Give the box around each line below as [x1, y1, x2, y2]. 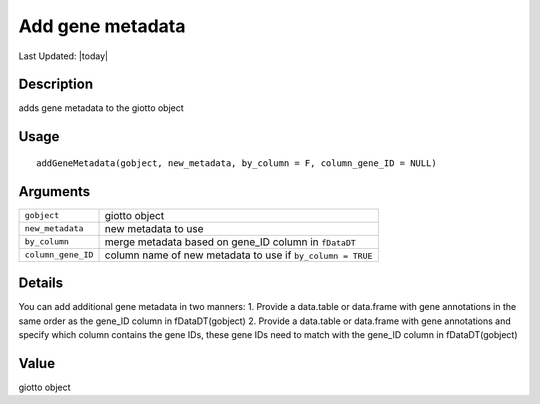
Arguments [18, 183, 91, 200]
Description [18, 76, 94, 93]
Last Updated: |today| [18, 50, 109, 62]
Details [18, 275, 64, 292]
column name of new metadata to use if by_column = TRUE [104, 248, 373, 262]
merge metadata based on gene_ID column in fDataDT [104, 235, 357, 249]
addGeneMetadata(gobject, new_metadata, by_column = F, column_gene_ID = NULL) [36, 157, 437, 169]
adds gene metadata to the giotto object [18, 102, 184, 114]
